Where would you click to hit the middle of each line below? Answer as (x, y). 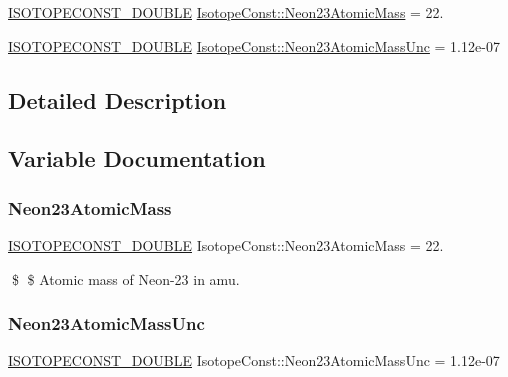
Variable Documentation (137, 158)
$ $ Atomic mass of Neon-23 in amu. (125, 278)
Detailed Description (117, 99)
